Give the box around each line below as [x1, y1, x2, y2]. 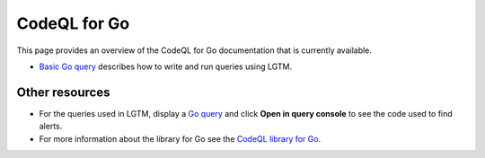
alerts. [39, 121, 63, 132]
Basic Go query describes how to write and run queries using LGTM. [39, 61, 293, 72]
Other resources [16, 84, 110, 100]
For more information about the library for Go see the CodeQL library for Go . [39, 133, 322, 144]
